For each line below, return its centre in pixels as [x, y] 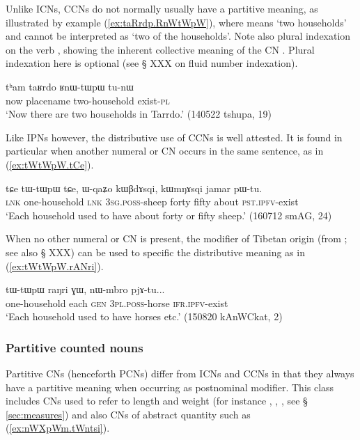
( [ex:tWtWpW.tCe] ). [50, 164]
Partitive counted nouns [75, 347]
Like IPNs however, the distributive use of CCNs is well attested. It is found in [174, 137]
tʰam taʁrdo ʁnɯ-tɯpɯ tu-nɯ [70, 86]
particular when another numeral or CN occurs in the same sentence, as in [165, 151]
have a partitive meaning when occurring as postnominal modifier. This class [170, 387]
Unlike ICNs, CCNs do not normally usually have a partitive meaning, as [162, 8]
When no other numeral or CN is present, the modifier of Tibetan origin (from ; [177, 238]
